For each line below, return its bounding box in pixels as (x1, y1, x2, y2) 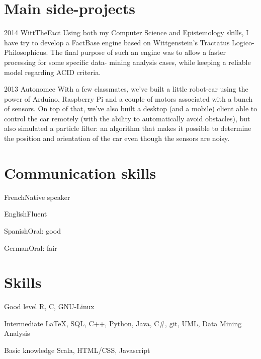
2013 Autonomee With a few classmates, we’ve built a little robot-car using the (4, 84, 248, 94)
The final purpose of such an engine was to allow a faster (50, 47, 226, 57)
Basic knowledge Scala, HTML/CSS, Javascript (4, 345, 150, 355)
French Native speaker (4, 191, 70, 202)
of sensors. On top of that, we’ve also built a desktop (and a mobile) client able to (4, 103, 257, 114)
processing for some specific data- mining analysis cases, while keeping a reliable (4, 56, 251, 67)
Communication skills (4, 162, 156, 183)
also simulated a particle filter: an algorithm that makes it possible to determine (4, 123, 251, 133)
